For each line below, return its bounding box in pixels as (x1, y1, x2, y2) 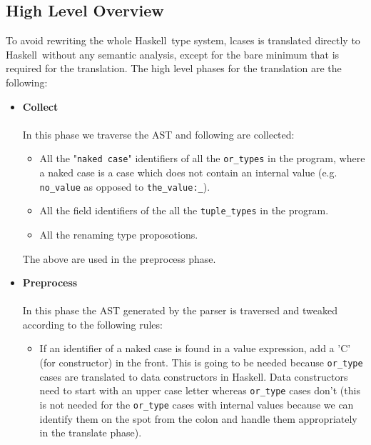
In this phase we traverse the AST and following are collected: (22, 126, 295, 141)
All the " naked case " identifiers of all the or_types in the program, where (39, 151, 365, 166)
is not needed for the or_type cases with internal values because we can (39, 396, 354, 411)
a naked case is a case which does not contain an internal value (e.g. (39, 165, 337, 180)
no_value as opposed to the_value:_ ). (39, 179, 210, 194)
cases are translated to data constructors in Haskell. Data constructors (39, 369, 348, 384)
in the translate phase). (39, 425, 142, 440)
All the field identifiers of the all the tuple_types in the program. (39, 203, 329, 218)
